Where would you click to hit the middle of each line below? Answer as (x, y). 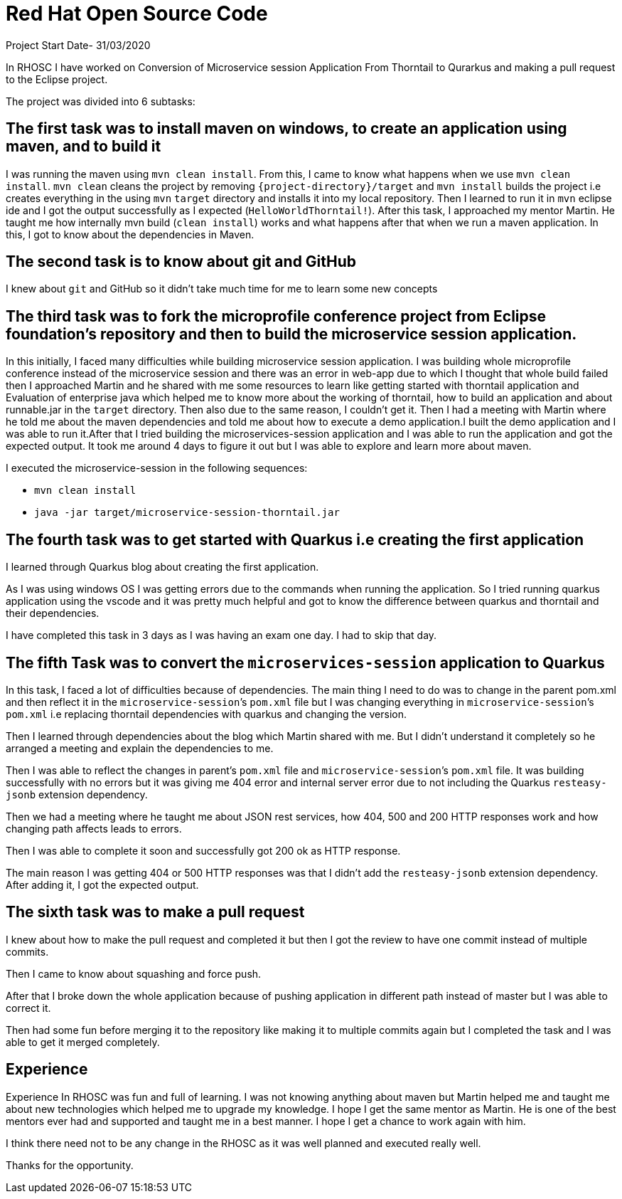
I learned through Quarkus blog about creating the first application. (162, 567)
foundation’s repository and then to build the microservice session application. (291, 334)
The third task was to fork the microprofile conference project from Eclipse (276, 316)
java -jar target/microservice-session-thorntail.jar (187, 513)
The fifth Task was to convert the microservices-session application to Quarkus (305, 662)
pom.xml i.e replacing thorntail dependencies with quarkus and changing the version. (206, 714)
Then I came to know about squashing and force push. (134, 973)
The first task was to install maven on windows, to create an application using (286, 129)
